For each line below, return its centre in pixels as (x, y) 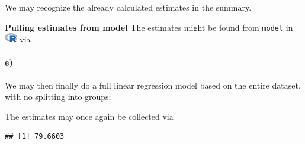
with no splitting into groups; (58, 96)
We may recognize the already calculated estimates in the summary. (128, 7)
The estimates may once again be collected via (89, 116)
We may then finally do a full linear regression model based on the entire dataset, (153, 85)
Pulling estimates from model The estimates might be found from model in (149, 27)
